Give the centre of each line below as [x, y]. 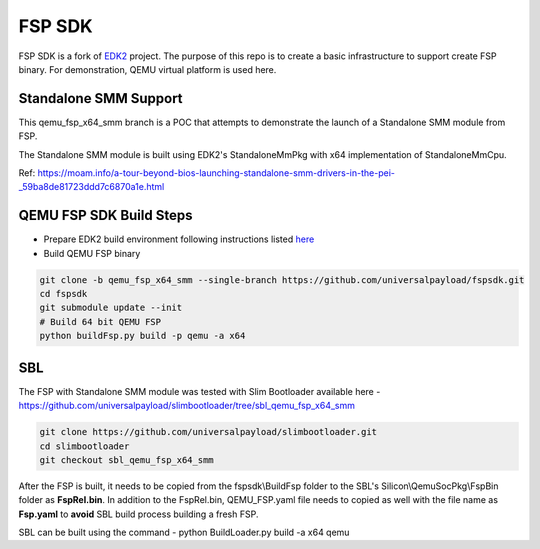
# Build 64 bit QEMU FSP [100, 321]
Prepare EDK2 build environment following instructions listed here [179, 239]
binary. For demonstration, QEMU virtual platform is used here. [147, 69]
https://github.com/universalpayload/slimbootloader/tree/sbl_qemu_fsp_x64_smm [186, 406]
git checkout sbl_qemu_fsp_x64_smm [126, 459]
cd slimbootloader [84, 446]
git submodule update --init [111, 308]
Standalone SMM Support [101, 98]
